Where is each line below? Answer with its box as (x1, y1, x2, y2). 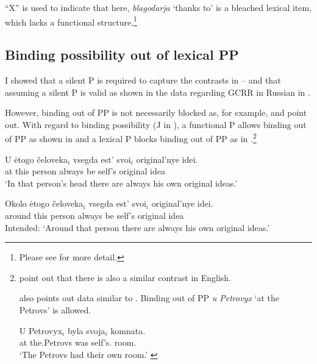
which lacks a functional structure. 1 (5, 13, 137, 28)
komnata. (110, 324, 146, 337)
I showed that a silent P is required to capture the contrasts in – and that (5, 74, 281, 87)
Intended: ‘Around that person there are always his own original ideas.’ (5, 221, 270, 234)
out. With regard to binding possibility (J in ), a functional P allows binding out (5, 118, 307, 130)
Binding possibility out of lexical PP (5, 45, 239, 64)
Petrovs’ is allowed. (19, 304, 91, 316)
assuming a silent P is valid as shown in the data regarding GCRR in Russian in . (5, 85, 310, 98)
